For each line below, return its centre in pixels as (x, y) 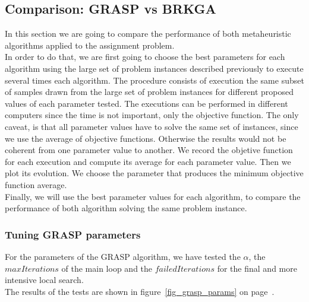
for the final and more (257, 268)
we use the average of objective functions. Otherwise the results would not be (146, 138)
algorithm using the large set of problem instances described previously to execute (154, 68)
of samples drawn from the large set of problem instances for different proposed (149, 92)
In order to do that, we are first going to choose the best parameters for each (145, 57)
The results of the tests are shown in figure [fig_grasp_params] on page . (140, 291)
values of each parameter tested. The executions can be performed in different (146, 103)
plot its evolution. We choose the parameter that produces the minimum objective (154, 173)
